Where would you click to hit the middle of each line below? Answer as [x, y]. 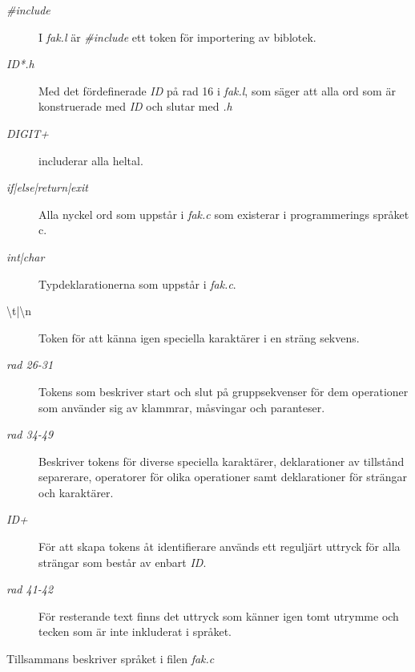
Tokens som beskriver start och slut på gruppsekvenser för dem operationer [224, 391]
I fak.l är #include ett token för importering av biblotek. [177, 36]
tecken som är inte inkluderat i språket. [135, 632]
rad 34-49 [30, 434]
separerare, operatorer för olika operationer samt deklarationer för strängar [223, 477]
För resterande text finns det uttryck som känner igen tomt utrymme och [219, 615]
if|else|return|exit [47, 187]
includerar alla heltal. [91, 160]
